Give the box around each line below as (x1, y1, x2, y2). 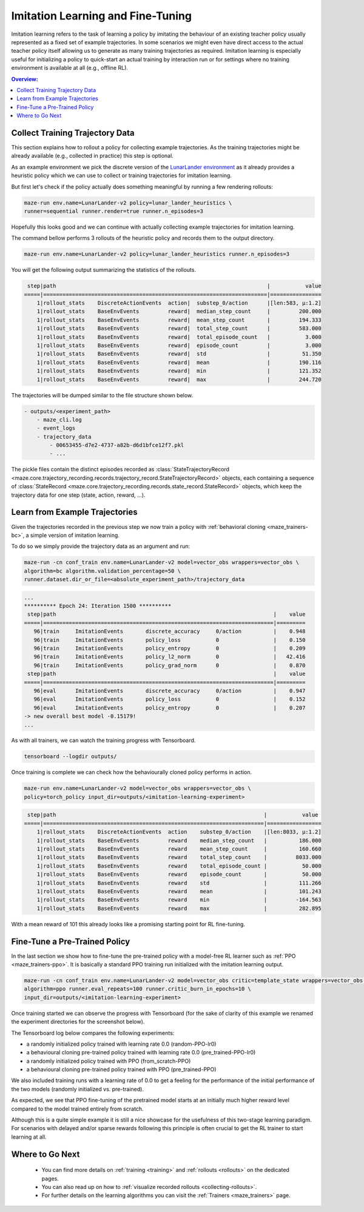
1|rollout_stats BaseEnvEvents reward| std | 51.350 (36, 351, 322, 357)
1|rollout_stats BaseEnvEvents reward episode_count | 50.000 (36, 871, 322, 878)
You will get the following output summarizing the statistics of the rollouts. (11, 266, 197, 274)
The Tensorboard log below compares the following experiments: (11, 1029, 175, 1037)
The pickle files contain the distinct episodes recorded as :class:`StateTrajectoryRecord (11, 466, 230, 473)
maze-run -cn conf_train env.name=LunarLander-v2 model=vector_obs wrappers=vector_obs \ (24, 559, 300, 566)
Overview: (11, 75, 39, 82)
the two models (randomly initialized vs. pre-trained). (11, 1085, 144, 1092)
